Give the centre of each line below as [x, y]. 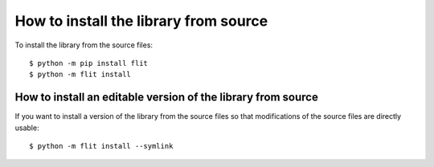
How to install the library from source [141, 21]
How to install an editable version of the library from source [167, 98]
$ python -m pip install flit [89, 63]
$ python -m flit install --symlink [101, 146]
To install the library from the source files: [84, 45]
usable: [27, 128]
